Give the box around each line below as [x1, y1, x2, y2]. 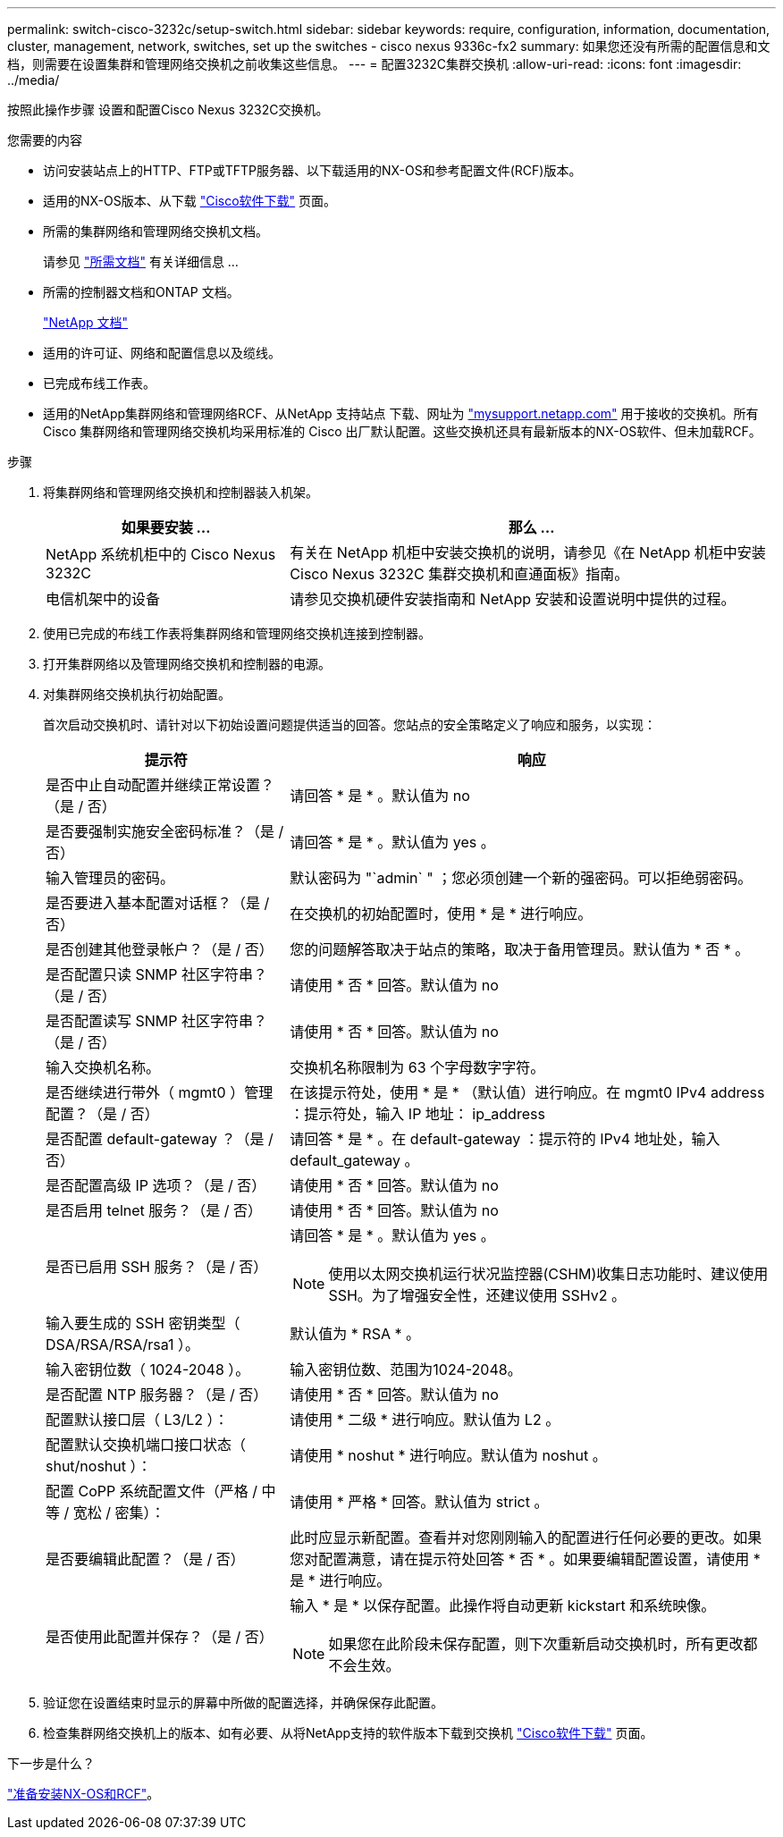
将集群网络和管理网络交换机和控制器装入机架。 [43, 485, 318, 500]
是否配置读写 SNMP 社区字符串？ [46, 1012, 267, 1030]
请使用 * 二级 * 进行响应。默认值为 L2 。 [290, 1411, 560, 1428]
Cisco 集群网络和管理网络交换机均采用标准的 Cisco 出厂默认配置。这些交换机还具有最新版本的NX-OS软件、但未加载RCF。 [43, 424, 762, 439]
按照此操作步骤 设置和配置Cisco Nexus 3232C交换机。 [7, 102, 329, 117]
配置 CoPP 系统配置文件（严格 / [46, 1482, 257, 1500]
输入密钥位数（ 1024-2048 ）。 [46, 1361, 250, 1378]
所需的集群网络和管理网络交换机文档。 [43, 223, 268, 239]
